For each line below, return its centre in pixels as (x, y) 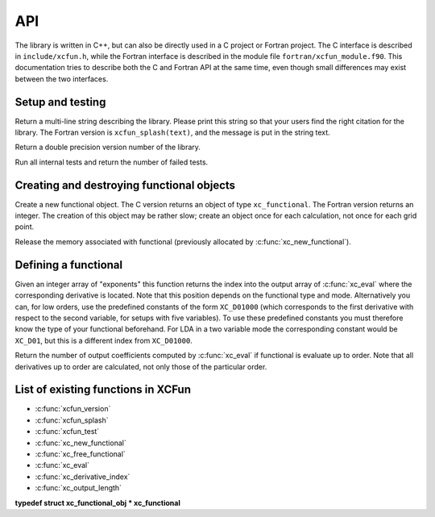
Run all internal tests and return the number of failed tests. (112, 162)
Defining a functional (69, 265)
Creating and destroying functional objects (125, 185)
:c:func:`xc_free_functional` (81, 454)
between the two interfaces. (62, 79)
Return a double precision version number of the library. (108, 147)
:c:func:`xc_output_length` (79, 488)
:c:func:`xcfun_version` (73, 409)
